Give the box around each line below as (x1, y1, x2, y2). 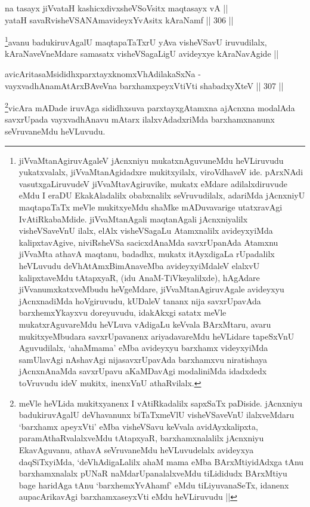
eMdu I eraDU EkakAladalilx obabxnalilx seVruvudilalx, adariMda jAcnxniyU (18, 189, 305, 201)
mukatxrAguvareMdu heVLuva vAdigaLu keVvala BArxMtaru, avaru (18, 317, 271, 330)
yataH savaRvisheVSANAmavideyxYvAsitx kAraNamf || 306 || (5, 13, 234, 26)
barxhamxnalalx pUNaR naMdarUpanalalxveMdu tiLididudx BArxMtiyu (18, 467, 287, 479)
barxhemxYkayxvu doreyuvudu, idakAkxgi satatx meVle (18, 306, 227, 319)
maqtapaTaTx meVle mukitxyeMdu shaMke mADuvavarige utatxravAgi (18, 201, 283, 213)
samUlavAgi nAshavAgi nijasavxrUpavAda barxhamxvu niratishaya (18, 353, 268, 365)
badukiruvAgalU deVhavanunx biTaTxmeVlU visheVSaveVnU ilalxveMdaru (18, 408, 294, 421)
